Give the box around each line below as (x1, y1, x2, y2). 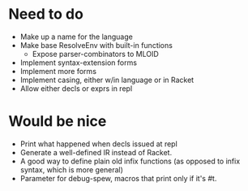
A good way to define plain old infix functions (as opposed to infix (19, 156, 241, 166)
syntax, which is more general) (19, 164, 124, 175)
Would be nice (8, 112, 107, 131)
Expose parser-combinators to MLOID (32, 49, 160, 59)
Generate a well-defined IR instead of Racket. (19, 147, 173, 157)
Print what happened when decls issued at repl (19, 139, 178, 149)
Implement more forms (19, 66, 97, 76)
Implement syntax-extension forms (19, 58, 138, 67)
